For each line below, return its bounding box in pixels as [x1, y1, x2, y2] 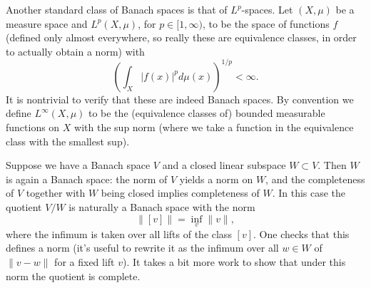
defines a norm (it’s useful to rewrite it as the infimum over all [6, 240, 279, 255]
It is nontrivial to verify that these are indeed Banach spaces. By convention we [6, 91, 354, 106]
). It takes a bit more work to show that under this [123, 254, 346, 269]
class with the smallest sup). [6, 133, 130, 148]
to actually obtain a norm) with [6, 43, 145, 58]
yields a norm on [179, 171, 253, 186]
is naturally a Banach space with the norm [68, 200, 255, 215]
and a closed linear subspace [162, 158, 286, 173]
